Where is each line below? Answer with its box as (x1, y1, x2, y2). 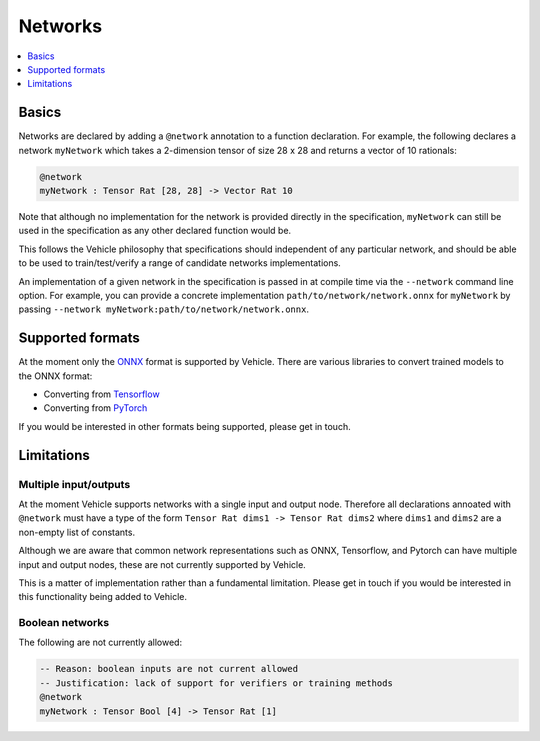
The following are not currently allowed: (18, 636, 183, 649)
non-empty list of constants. (18, 526, 135, 538)
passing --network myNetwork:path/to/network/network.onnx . (18, 303, 310, 315)
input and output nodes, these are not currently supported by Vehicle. (18, 558, 307, 570)
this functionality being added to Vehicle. (18, 591, 187, 603)
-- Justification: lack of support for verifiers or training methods (39, 677, 394, 689)
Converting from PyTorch (43, 402, 148, 414)
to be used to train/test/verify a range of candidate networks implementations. (18, 257, 342, 269)
